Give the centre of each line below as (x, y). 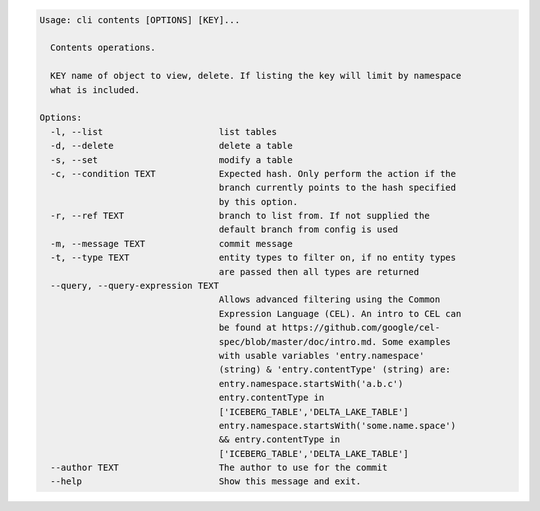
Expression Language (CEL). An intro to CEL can (340, 313)
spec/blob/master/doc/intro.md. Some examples (335, 341)
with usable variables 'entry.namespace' (321, 355)
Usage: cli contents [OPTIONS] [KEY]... (139, 19)
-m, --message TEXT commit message (172, 243)
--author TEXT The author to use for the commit (219, 468)
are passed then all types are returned (319, 271)
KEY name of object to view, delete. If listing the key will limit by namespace (256, 76)
